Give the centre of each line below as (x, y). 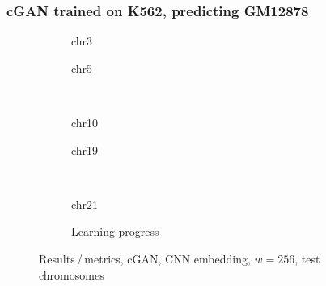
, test (307, 258)
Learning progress (115, 231)
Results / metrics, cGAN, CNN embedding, (145, 258)
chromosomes (72, 274)
